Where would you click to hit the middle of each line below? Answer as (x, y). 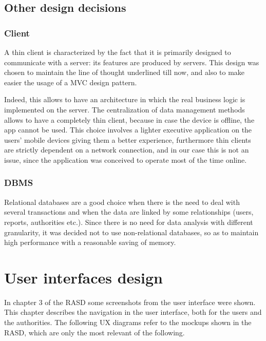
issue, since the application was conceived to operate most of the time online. (126, 159)
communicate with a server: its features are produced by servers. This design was (132, 62)
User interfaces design (83, 277)
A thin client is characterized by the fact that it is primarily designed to (118, 52)
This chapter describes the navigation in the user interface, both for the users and (133, 312)
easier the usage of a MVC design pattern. (71, 82)
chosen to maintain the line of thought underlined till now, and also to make (125, 72)
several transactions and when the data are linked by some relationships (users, (129, 212)
